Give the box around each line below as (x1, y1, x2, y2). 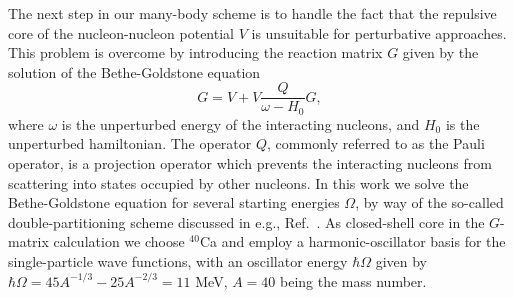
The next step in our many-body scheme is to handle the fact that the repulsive (8, 3, 497, 23)
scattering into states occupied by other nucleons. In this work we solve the (8, 172, 469, 193)
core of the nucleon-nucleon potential (8, 22, 234, 43)
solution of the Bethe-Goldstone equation (8, 61, 261, 82)
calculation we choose (53, 231, 185, 252)
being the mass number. (280, 270, 427, 291)
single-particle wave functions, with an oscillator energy (8, 251, 348, 272)
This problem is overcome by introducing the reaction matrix (8, 42, 383, 63)
